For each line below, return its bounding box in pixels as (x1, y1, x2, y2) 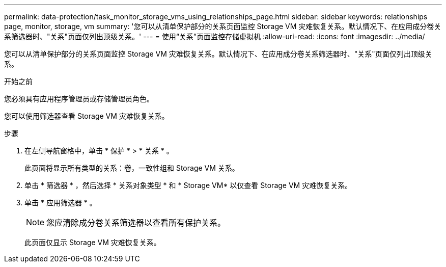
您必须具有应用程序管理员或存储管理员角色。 (4, 94, 154, 103)
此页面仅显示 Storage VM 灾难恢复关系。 (24, 238, 161, 247)
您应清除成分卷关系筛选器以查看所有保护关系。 (46, 218, 226, 228)
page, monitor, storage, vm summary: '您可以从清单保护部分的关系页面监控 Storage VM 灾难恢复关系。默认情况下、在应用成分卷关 (4, 22, 441, 31)
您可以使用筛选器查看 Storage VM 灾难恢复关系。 (4, 112, 169, 120)
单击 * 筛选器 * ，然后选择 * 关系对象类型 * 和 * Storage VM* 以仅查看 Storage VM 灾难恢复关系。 (24, 181, 352, 190)
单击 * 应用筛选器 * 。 (24, 198, 97, 207)
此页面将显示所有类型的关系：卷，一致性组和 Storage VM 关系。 (24, 164, 239, 172)
